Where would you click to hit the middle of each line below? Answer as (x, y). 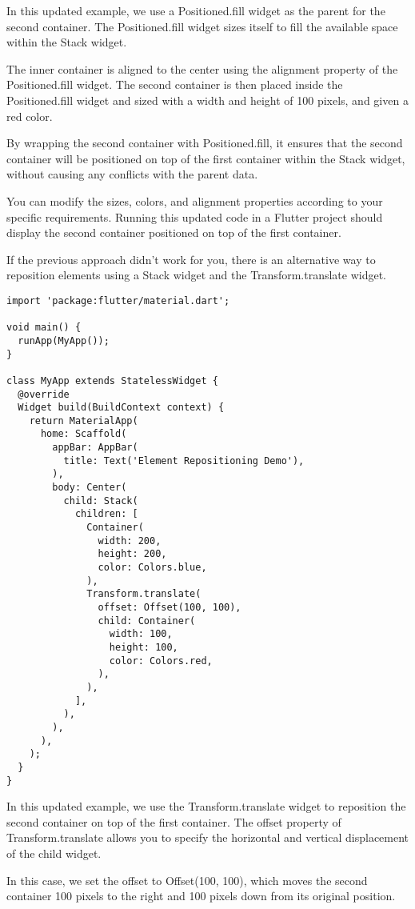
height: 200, (132, 554)
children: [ (106, 514)
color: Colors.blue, (152, 568)
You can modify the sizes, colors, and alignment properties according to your (195, 200)
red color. (30, 116)
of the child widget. (54, 853)
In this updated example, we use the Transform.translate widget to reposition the (206, 806)
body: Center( (90, 488)
